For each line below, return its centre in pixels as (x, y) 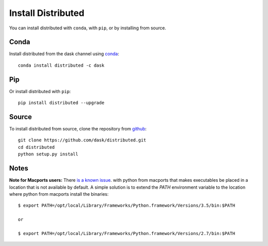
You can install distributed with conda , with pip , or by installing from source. (88, 28)
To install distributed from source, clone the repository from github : (78, 129)
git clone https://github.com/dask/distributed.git (82, 140)
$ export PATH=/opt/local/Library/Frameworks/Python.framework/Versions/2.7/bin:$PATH (127, 233)
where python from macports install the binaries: (59, 194)
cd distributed (36, 147)
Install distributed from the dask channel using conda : (64, 54)
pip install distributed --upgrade (61, 103)
